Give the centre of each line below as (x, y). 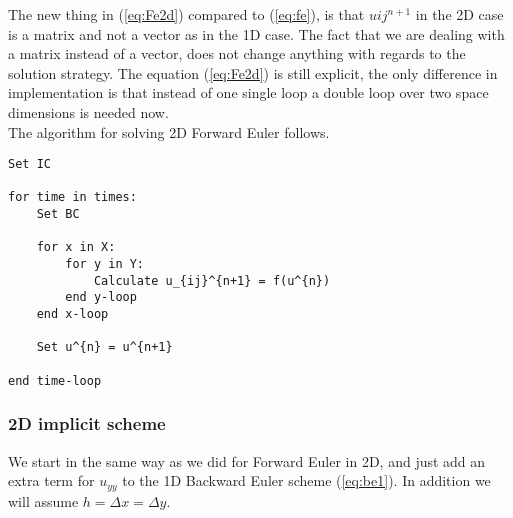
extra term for (51, 480)
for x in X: (76, 247)
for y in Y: (105, 264)
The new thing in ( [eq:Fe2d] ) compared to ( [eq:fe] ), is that (186, 14)
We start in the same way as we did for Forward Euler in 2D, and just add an (247, 460)
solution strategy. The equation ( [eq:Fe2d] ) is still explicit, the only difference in (253, 72)
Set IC (29, 164)
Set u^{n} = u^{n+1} (104, 347)
